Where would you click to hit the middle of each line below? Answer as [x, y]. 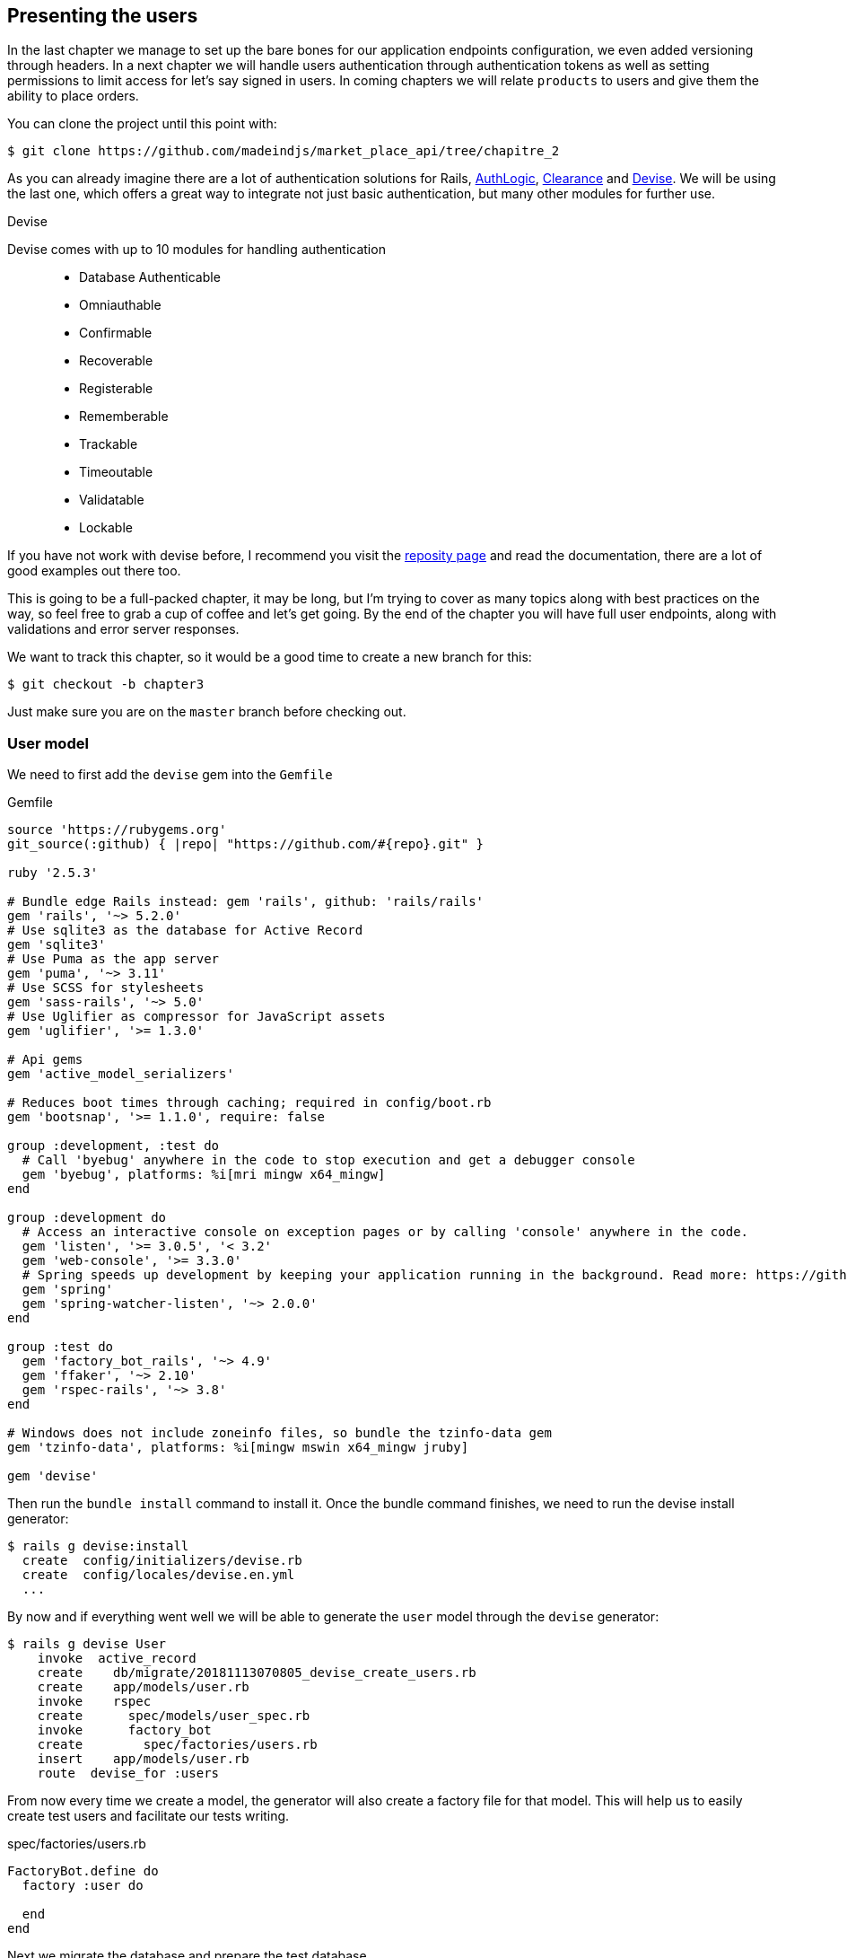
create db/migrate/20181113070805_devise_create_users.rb [257, 1673]
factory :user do [83, 1886]
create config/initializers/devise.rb [162, 1561]
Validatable [112, 500]
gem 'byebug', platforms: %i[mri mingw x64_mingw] [204, 1175]
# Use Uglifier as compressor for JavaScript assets [196, 1017]
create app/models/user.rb [143, 1687]
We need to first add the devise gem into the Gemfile [170, 775]
